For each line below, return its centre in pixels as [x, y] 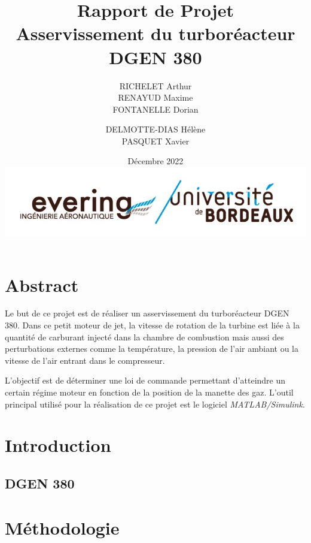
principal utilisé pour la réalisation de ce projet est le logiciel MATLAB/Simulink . [155, 404]
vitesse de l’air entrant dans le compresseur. [85, 360]
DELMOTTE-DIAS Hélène [155, 129]
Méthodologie [62, 527]
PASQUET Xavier [155, 141]
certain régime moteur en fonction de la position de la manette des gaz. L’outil [149, 392]
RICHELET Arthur [155, 85]
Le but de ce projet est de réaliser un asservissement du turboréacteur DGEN [147, 313]
